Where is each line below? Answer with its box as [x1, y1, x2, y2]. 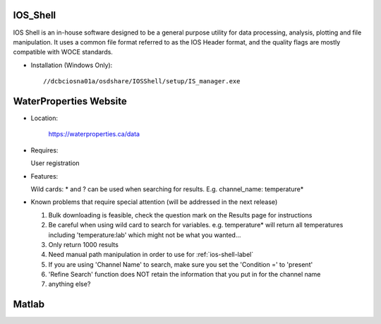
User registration [30, 159, 80, 167]
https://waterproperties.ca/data [48, 130, 140, 138]
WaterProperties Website [13, 95, 127, 107]
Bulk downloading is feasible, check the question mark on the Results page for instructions [48, 210, 313, 219]
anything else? [48, 280, 91, 289]
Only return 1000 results [48, 240, 119, 248]
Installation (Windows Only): [30, 61, 113, 69]
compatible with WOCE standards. [13, 48, 113, 56]
